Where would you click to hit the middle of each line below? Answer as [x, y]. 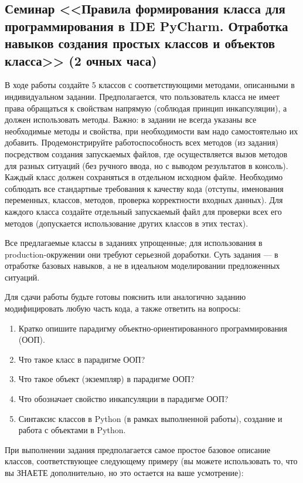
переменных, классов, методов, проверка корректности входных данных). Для [144, 200]
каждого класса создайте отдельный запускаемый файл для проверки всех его [143, 211]
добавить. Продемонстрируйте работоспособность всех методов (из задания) [142, 142]
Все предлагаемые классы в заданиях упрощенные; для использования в [134, 243]
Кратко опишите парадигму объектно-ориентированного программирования [153, 328]
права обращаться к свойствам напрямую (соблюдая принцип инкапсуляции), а [146, 108]
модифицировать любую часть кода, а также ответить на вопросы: [123, 308]
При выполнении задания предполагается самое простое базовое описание [138, 449]
